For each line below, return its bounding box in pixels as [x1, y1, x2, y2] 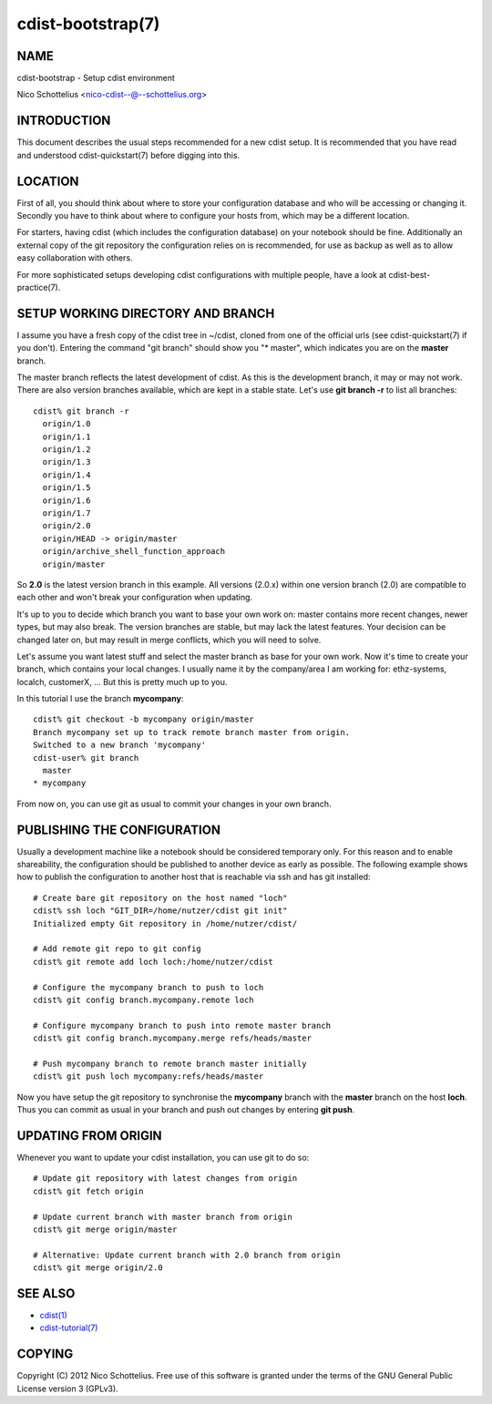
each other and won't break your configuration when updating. [16, 592, 253, 603]
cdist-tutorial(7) [39, 1322, 98, 1334]
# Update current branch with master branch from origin [33, 1212, 293, 1222]
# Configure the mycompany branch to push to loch [33, 982, 264, 992]
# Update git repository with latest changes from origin [33, 1173, 298, 1184]
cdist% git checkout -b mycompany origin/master [33, 714, 254, 724]
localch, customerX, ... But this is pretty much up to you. [16, 676, 228, 687]
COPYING [16, 1347, 74, 1362]
